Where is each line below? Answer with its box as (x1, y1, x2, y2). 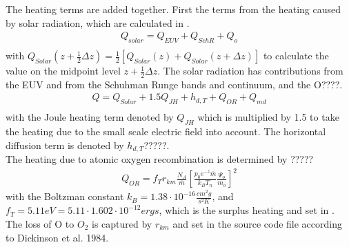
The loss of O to (6, 217, 74, 231)
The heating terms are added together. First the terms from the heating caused (6, 2, 341, 16)
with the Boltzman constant (6, 189, 124, 204)
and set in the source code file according (172, 217, 342, 231)
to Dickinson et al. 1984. (6, 230, 109, 244)
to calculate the (263, 48, 329, 63)
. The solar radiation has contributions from (157, 63, 343, 78)
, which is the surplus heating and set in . (159, 203, 335, 217)
